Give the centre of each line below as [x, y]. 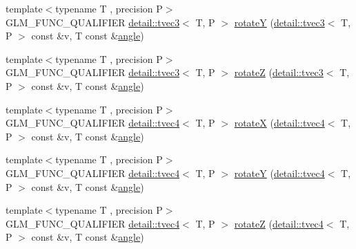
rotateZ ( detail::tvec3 [279, 72]
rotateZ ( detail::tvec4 [279, 223]
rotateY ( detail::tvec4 [279, 173]
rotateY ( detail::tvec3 [279, 22]
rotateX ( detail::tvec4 [279, 123]
